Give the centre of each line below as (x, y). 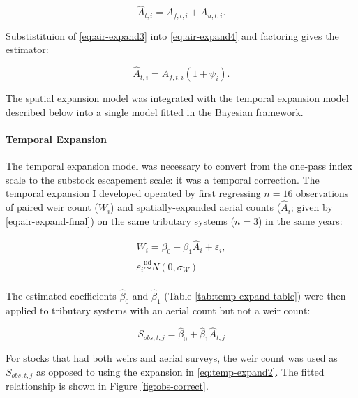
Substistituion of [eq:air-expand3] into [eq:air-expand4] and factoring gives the (172, 35)
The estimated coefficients (61, 295)
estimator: (27, 49)
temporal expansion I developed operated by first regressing (133, 193)
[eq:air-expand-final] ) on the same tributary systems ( (120, 220)
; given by (312, 207)
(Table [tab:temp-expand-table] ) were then (255, 295)
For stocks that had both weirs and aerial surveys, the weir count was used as (172, 358)
